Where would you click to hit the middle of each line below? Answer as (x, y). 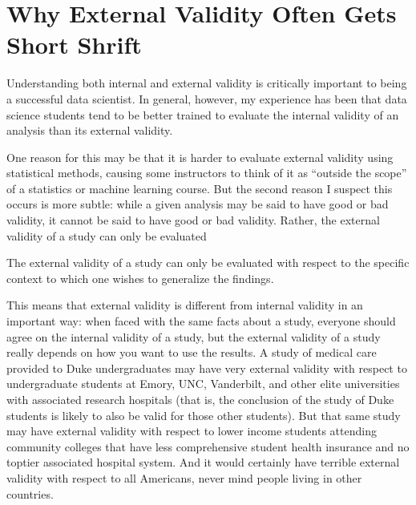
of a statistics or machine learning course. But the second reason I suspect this (200, 188)
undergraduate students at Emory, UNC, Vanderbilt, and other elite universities (203, 384)
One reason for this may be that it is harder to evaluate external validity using (200, 157)
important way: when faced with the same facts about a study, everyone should (201, 321)
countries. (30, 493)
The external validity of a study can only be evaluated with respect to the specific (208, 263)
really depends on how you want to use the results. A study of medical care (192, 352)
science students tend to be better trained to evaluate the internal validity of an (203, 114)
